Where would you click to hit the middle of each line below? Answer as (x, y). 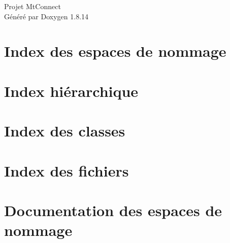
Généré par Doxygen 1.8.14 (46, 16)
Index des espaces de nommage (115, 51)
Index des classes (65, 131)
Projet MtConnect (32, 6)
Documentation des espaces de (113, 210)
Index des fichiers (67, 170)
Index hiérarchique (71, 91)
